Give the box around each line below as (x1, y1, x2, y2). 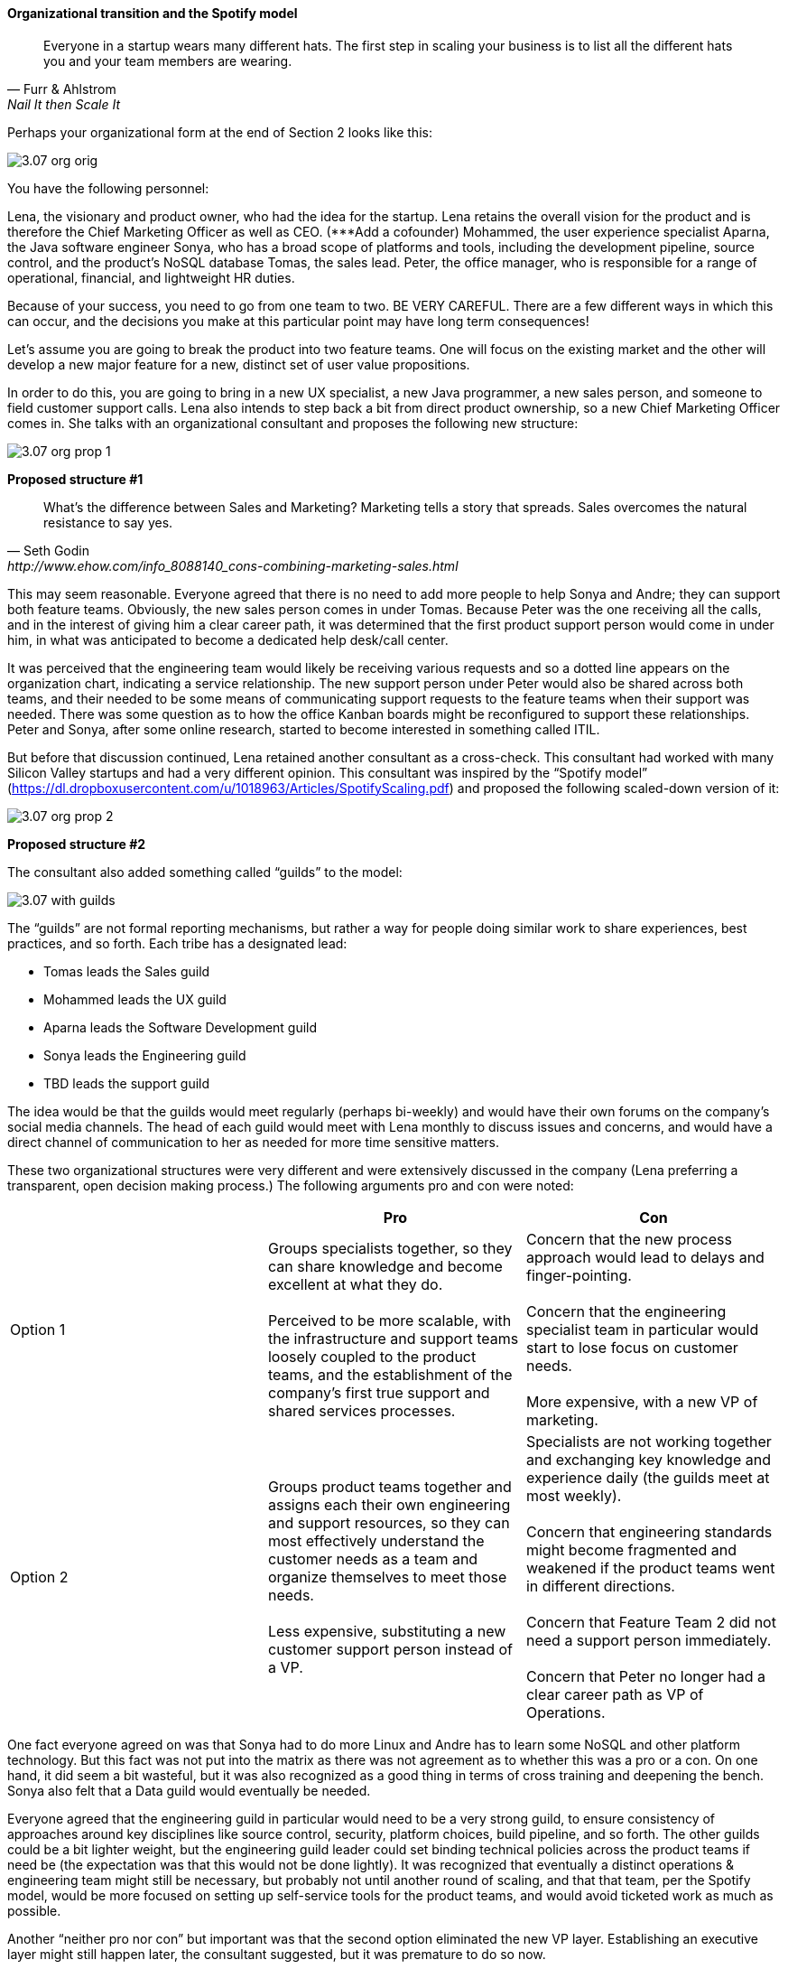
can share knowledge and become (267, 1256, 503, 1275)
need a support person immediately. (525, 1630, 772, 1649)
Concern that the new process (525, 1229, 732, 1248)
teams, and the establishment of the (267, 1365, 513, 1384)
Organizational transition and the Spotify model (7, 5, 298, 21)
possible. (7, 1902, 61, 1918)
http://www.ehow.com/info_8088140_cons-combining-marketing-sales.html (7, 557, 459, 574)
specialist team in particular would (525, 1320, 759, 1339)
